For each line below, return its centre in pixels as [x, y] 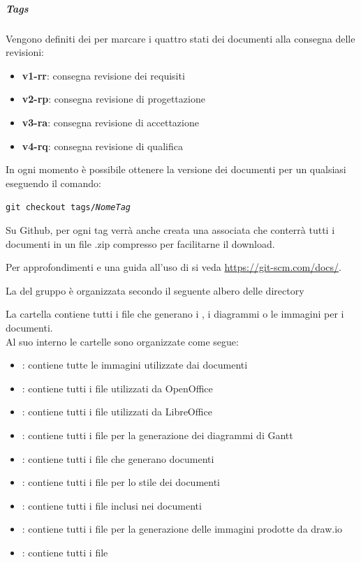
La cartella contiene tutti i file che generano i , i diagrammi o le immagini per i [175, 314]
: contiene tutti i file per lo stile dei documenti [121, 482]
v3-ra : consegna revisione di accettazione [110, 122]
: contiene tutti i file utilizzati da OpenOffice [117, 388]
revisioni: [25, 52]
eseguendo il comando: [53, 183]
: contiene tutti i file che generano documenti [118, 458]
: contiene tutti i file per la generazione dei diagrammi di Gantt [157, 435]
